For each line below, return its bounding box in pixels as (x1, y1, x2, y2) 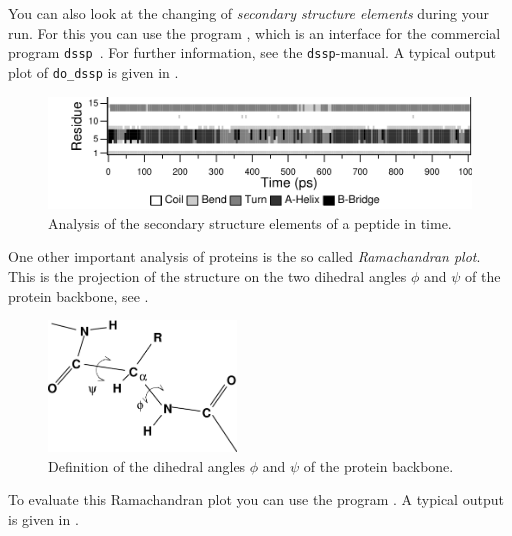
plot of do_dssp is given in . (8, 61, 179, 82)
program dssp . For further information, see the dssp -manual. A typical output (8, 42, 496, 63)
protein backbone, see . (8, 285, 149, 306)
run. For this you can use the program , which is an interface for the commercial (8, 22, 501, 43)
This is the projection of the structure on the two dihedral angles (8, 265, 407, 286)
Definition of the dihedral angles (48, 455, 246, 476)
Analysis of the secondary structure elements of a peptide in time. (48, 212, 452, 233)
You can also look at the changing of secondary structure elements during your (8, 3, 489, 23)
